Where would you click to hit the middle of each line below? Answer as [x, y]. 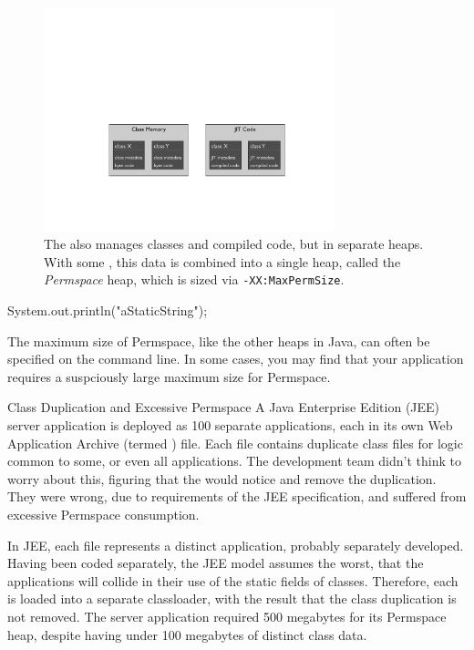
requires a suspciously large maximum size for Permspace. [169, 376]
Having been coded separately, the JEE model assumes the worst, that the [216, 563]
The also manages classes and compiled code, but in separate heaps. [234, 244]
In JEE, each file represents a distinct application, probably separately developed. [236, 545]
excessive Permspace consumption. [103, 515]
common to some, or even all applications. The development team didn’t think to [234, 461]
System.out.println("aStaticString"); [108, 310]
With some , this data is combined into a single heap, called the [222, 261]
